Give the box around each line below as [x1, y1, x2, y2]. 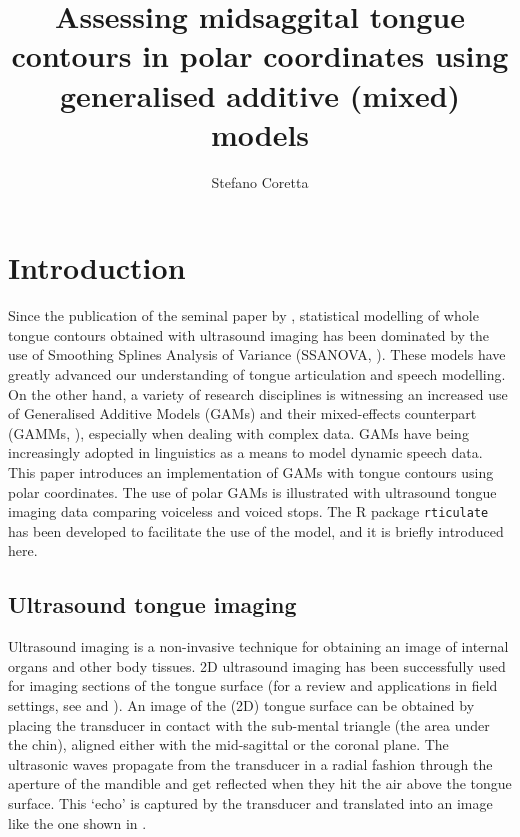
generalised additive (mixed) [59, 74, 461, 115]
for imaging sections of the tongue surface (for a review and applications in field [8, 675, 498, 696]
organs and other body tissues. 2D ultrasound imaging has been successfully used [8, 655, 506, 676]
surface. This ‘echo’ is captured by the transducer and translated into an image [8, 792, 493, 813]
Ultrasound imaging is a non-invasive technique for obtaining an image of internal [8, 636, 509, 657]
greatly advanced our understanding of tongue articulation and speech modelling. [8, 364, 506, 384]
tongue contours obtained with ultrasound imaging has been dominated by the [8, 324, 490, 345]
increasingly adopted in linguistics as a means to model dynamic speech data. [8, 442, 483, 463]
